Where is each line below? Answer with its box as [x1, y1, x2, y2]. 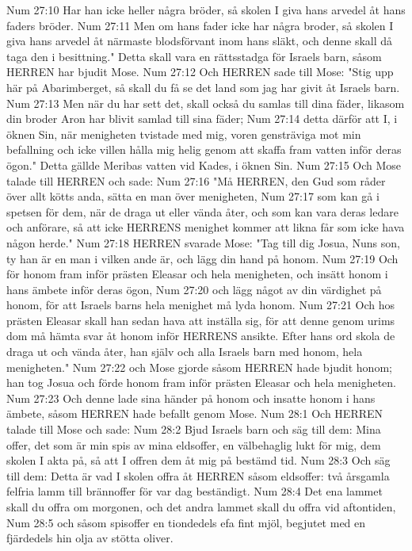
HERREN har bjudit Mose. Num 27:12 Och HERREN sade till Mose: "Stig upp [6, 63, 394, 80]
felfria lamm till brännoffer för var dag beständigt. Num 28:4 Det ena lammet [6, 483, 383, 499]
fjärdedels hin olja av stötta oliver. [6, 530, 174, 546]
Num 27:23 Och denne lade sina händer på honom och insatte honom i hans [6, 389, 376, 406]
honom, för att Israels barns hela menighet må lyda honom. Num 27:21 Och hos [6, 297, 395, 313]
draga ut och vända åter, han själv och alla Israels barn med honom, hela [6, 343, 363, 360]
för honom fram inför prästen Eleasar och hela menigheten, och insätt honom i [6, 266, 388, 282]
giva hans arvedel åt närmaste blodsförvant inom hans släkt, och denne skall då [6, 33, 393, 49]
